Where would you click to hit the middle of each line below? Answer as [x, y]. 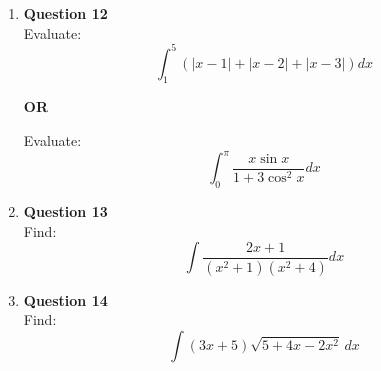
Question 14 [65, 299]
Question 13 [65, 210]
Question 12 [65, 13]
